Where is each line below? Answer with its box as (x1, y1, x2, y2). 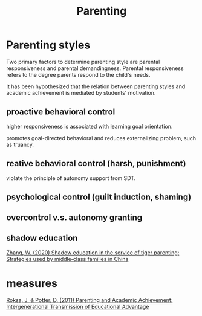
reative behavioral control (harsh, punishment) (6, 158, 186, 169)
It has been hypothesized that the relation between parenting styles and (6, 83, 186, 90)
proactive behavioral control (6, 107, 116, 117)
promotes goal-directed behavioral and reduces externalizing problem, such (6, 134, 197, 141)
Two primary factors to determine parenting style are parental (6, 58, 160, 65)
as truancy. (6, 141, 34, 148)
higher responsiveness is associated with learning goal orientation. (6, 123, 173, 130)
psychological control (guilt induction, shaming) (6, 192, 192, 202)
